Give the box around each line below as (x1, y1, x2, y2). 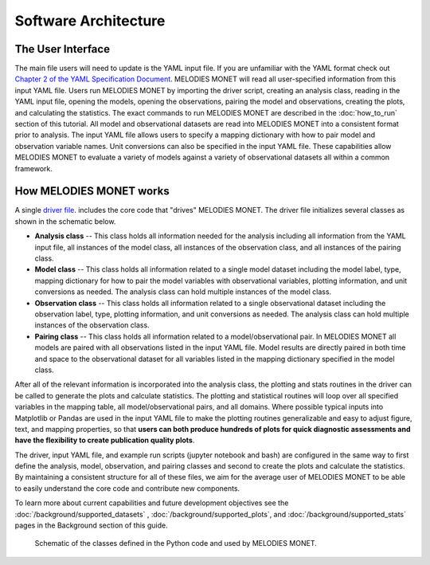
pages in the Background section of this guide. (14, 520, 168, 530)
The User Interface (14, 42, 111, 56)
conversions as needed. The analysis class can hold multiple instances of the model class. (34, 287, 332, 296)
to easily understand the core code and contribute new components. (14, 483, 240, 493)
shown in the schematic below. (14, 216, 116, 226)
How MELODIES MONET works (14, 184, 170, 198)
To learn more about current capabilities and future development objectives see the (14, 498, 289, 508)
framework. (14, 163, 53, 173)
